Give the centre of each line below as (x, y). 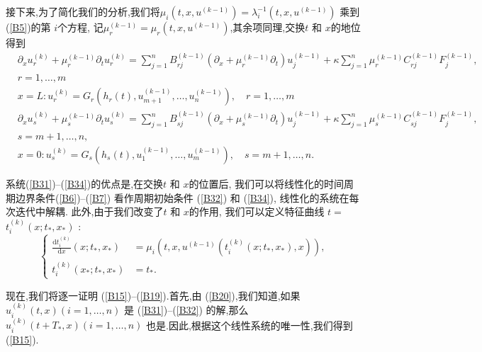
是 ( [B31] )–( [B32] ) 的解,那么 (186, 310)
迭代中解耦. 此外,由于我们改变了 (89, 211)
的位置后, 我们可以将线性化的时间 (267, 183)
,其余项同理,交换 (268, 27)
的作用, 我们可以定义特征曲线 (257, 211)
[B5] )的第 (30, 27)
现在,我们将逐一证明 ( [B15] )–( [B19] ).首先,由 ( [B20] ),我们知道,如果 (153, 295)
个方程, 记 (80, 27)
